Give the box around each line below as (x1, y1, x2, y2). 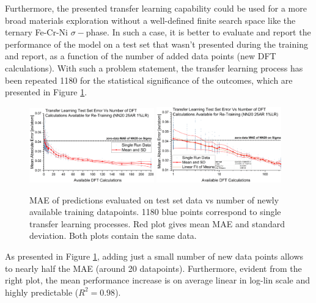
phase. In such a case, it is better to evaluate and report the (86, 26, 311, 38)
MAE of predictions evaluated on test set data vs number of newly (29, 193, 279, 206)
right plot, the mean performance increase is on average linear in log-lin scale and (5, 274, 310, 287)
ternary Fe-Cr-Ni (5, 26, 68, 38)
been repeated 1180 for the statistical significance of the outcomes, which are (5, 73, 293, 86)
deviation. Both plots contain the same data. (29, 229, 197, 242)
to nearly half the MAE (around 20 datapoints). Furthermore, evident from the (5, 261, 302, 274)
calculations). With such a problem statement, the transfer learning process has (5, 61, 303, 74)
